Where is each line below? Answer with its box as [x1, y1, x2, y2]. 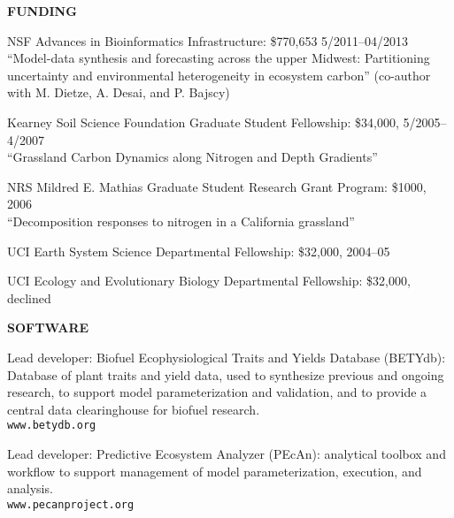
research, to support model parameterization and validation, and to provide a [7, 383, 427, 401]
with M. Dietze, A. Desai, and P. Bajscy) [7, 83, 230, 102]
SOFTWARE [7, 318, 89, 337]
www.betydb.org [7, 419, 96, 432]
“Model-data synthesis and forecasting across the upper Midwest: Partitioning [7, 49, 430, 67]
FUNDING [7, 2, 77, 19]
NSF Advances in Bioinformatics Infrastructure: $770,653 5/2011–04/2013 [7, 31, 409, 50]
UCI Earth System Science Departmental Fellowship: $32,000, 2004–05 [7, 241, 390, 260]
